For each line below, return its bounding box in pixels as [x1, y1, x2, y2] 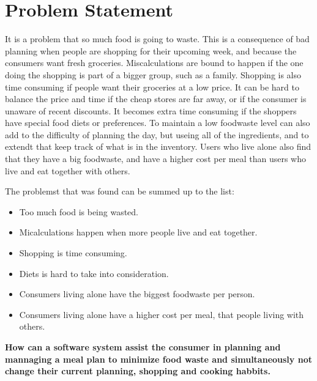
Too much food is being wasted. [19, 205, 139, 218]
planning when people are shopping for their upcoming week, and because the [5, 44, 297, 57]
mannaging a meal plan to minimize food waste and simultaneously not [5, 352, 312, 365]
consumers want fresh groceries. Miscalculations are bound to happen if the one [5, 56, 304, 69]
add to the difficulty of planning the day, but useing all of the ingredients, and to [5, 128, 309, 141]
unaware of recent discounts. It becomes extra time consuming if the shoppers [5, 104, 297, 117]
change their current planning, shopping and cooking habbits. [5, 364, 270, 377]
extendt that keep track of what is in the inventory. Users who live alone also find [5, 140, 311, 153]
